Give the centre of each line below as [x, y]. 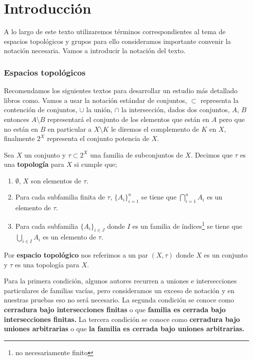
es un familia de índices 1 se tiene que [187, 225]
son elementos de [56, 180]
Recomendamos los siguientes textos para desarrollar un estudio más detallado [121, 90]
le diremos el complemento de [155, 129]
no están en [21, 129]
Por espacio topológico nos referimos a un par [76, 255]
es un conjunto [226, 255]
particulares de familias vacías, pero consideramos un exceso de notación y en [119, 290]
